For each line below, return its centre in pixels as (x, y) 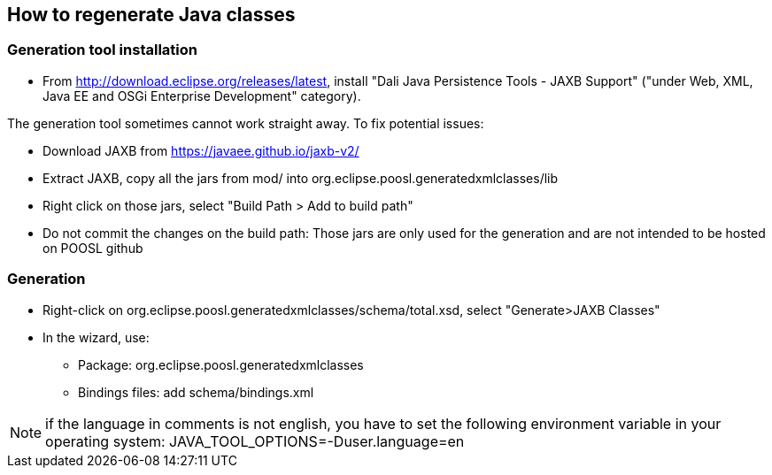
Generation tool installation (102, 50)
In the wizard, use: (96, 337)
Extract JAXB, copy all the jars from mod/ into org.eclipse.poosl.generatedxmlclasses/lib (301, 178)
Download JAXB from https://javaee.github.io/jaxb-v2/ (201, 150)
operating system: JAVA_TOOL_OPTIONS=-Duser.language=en (255, 441)
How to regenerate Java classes (151, 15)
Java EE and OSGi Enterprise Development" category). (202, 96)
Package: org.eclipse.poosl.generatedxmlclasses (221, 364)
